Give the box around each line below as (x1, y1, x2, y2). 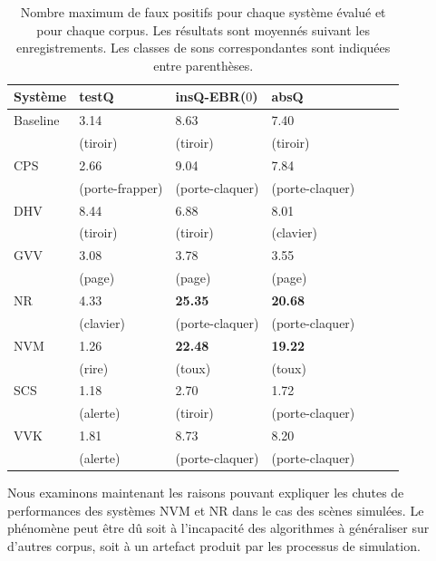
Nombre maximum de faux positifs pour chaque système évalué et (20, 3, 386, 21)
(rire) (79, 358, 109, 377)
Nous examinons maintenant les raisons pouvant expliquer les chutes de (7, 482, 404, 501)
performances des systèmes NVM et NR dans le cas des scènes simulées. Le (7, 500, 424, 519)
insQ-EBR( (175, 87, 247, 106)
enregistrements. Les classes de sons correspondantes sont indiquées (16, 38, 391, 57)
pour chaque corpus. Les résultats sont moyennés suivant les (36, 20, 370, 39)
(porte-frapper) (79, 178, 163, 197)
